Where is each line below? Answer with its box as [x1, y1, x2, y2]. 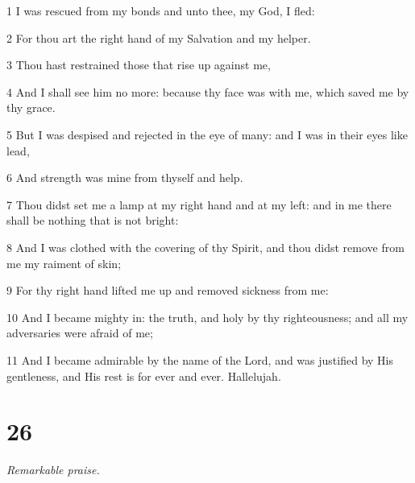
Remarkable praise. [6, 461, 100, 478]
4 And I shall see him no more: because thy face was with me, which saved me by [6, 83, 409, 100]
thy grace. [6, 99, 56, 116]
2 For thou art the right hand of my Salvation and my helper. [6, 29, 311, 46]
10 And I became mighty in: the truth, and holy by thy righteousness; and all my [6, 308, 409, 325]
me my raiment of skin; [6, 254, 122, 271]
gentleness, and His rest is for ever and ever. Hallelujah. [6, 367, 281, 384]
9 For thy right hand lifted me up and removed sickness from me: [6, 282, 329, 299]
